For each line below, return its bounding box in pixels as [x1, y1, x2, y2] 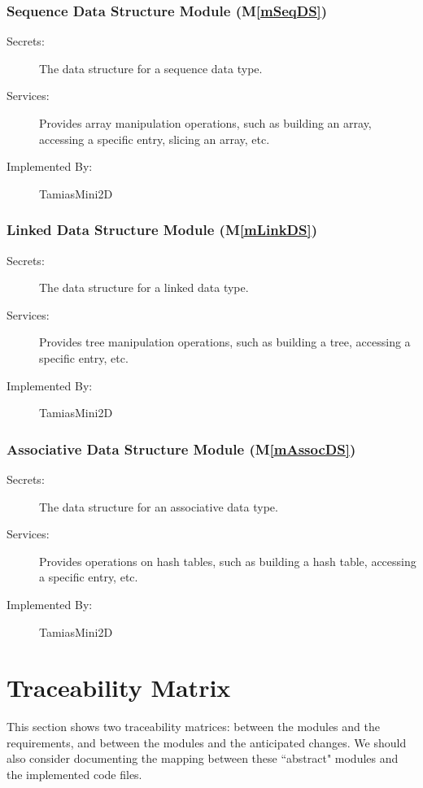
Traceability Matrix [7, 671, 231, 704]
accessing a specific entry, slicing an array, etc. [39, 130, 270, 147]
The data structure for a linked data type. [39, 279, 249, 296]
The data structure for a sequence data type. [39, 59, 263, 76]
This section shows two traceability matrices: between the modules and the [7, 718, 380, 735]
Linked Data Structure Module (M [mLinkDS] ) [7, 220, 318, 240]
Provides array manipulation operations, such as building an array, [39, 115, 372, 131]
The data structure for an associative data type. [39, 498, 278, 515]
